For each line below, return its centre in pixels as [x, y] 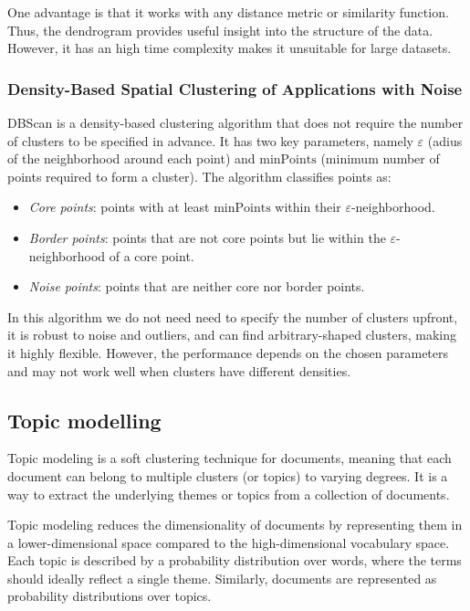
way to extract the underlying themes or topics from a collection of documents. [229, 494]
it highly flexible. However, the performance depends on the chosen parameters [228, 352]
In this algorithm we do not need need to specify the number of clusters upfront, [233, 316]
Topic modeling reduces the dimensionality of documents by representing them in [235, 525]
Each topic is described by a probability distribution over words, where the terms [235, 560]
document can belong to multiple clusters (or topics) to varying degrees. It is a [228, 475]
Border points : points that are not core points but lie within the [207, 237]
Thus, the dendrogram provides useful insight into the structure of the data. [220, 30]
